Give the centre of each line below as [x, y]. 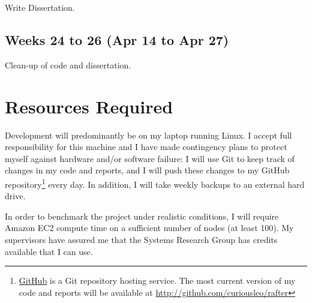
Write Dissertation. [40, 7]
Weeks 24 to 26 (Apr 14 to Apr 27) [117, 39]
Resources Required [89, 106]
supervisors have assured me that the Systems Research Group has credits [141, 239]
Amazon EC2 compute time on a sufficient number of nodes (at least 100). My [149, 228]
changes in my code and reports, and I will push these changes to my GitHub [147, 170]
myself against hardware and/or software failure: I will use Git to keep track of [150, 158]
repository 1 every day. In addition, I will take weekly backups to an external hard [155, 183]
